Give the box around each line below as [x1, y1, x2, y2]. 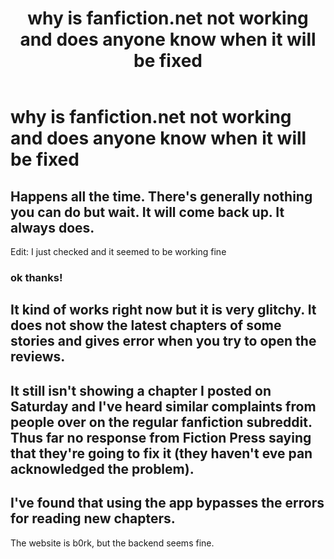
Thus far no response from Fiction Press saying [10, 429, 312, 446]
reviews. [10, 348, 66, 366]
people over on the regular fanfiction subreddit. [10, 413, 313, 431]
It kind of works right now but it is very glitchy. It [10, 302, 317, 319]
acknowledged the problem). [10, 460, 195, 477]
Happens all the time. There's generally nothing [10, 188, 313, 205]
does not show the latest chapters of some [10, 317, 282, 334]
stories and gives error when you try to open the [10, 333, 317, 350]
